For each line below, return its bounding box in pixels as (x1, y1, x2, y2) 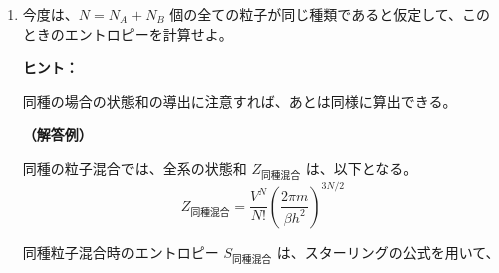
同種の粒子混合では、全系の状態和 (22, 157, 247, 178)
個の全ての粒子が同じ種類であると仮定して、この (169, 4, 491, 24)
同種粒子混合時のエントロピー (22, 241, 219, 262)
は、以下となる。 (305, 157, 418, 178)
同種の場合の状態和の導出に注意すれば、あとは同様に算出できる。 (22, 90, 457, 111)
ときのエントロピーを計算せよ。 (22, 23, 233, 44)
